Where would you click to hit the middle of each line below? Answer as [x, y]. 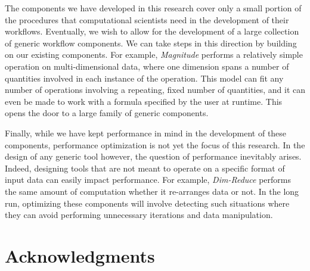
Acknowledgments [80, 255]
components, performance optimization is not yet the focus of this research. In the [155, 144]
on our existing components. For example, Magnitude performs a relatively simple [154, 54]
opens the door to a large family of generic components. [107, 113]
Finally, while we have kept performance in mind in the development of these [146, 133]
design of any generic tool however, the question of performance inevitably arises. [153, 156]
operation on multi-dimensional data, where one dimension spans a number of [147, 66]
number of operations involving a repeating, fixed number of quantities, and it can [155, 90]
